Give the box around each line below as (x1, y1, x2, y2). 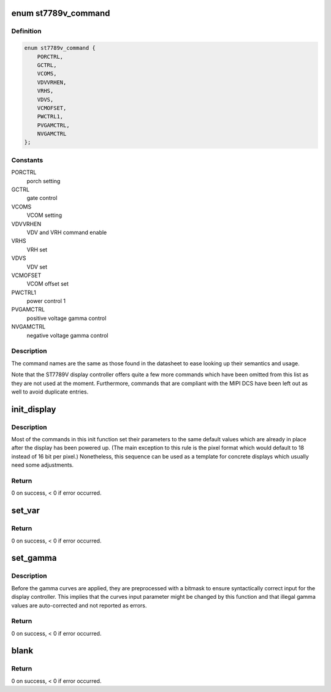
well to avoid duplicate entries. (11, 388, 89, 395)
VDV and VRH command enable (26, 229, 107, 236)
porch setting (26, 177, 61, 184)
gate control (26, 194, 58, 202)
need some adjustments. (11, 462, 74, 469)
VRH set (26, 246, 48, 253)
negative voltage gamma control (26, 332, 108, 339)
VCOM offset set (26, 280, 69, 287)
